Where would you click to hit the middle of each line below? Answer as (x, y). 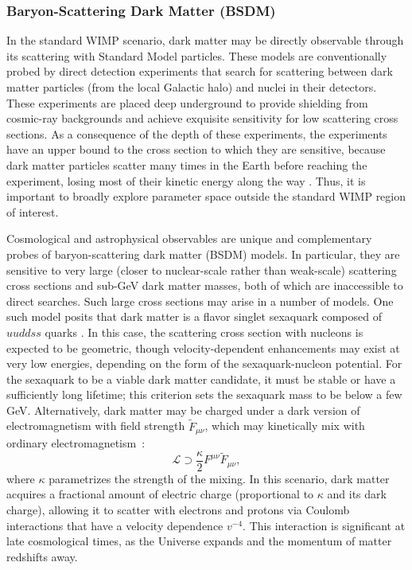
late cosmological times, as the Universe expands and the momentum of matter (199, 541)
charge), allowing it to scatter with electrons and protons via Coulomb (178, 509)
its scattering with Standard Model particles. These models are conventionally (197, 55)
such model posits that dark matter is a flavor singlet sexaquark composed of (194, 316)
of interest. (33, 211)
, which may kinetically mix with (285, 426)
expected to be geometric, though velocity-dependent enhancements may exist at (203, 347)
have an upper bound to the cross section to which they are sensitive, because (196, 149)
